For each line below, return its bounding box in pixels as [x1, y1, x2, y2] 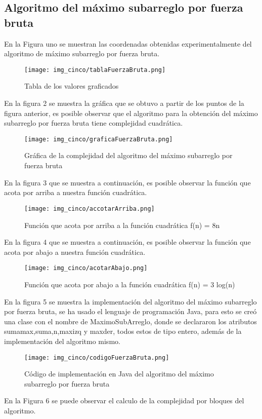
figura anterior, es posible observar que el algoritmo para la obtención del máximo [4, 107, 258, 118]
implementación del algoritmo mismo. [4, 335, 120, 346]
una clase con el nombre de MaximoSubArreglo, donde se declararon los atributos [4, 316, 257, 326]
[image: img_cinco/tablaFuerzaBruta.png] [24, 66, 166, 73]
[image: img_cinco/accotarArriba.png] [24, 205, 155, 212]
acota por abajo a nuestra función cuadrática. [4, 246, 146, 257]
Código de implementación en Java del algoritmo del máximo [24, 368, 214, 379]
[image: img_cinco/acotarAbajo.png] [24, 264, 148, 272]
